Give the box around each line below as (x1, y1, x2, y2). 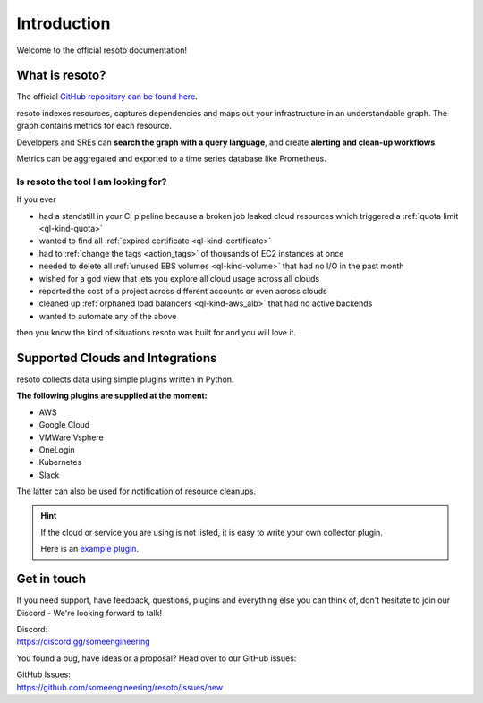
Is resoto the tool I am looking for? (16, 175, 167, 188)
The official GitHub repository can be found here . (16, 91, 199, 102)
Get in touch (16, 572, 87, 587)
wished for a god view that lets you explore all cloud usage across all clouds (38, 273, 320, 284)
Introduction (16, 13, 111, 33)
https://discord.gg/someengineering (16, 636, 150, 648)
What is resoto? (16, 68, 106, 83)
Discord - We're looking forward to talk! (16, 607, 163, 618)
